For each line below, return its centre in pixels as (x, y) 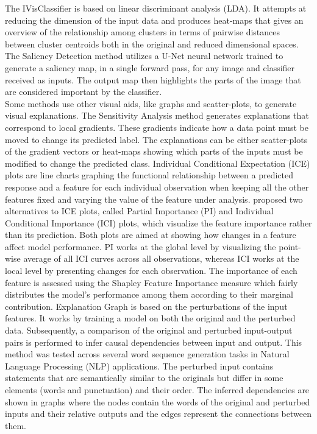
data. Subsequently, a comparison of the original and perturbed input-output (149, 330)
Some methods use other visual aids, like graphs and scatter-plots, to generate (151, 103)
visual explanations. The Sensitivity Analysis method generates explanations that (157, 115)
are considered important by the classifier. (84, 92)
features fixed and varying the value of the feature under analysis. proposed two (154, 199)
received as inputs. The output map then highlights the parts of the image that (153, 79)
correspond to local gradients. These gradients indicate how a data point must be (157, 127)
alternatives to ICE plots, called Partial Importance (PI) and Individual (139, 211)
